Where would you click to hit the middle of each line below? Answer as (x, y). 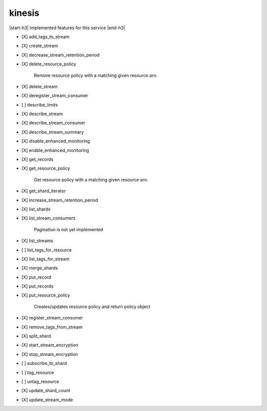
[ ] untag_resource (40, 382)
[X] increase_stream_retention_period (60, 200)
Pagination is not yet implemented (68, 229)
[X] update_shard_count (46, 391)
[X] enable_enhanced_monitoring (55, 150)
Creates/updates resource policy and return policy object (92, 307)
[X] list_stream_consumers (49, 218)
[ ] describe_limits (40, 104)
